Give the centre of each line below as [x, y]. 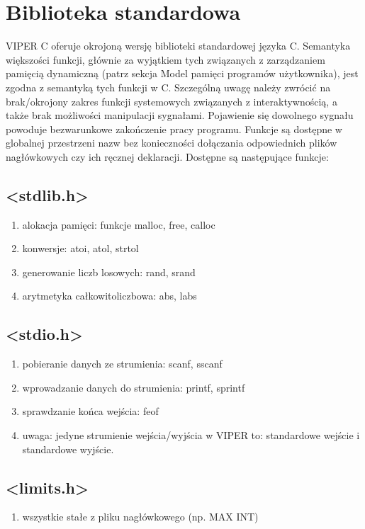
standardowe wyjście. [68, 449]
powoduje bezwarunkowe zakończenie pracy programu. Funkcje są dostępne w [174, 129]
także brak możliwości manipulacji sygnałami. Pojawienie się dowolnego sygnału [180, 115]
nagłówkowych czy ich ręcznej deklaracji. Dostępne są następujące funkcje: [167, 156]
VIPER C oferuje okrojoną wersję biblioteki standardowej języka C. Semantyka [178, 46]
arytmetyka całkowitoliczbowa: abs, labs [109, 296]
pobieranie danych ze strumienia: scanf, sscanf [122, 364]
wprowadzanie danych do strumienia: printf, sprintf [134, 387]
